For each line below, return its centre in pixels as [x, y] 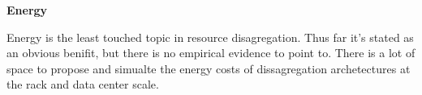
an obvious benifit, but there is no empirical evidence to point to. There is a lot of [211, 53]
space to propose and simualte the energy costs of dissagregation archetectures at [209, 68]
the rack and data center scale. [83, 84]
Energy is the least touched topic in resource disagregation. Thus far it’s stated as [210, 37]
